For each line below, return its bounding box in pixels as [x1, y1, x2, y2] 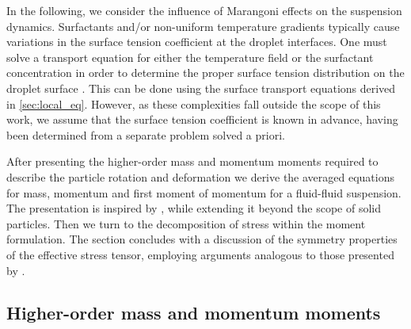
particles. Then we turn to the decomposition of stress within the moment [6, 215, 366, 231]
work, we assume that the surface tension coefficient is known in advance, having [6, 111, 398, 128]
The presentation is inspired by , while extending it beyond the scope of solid [6, 200, 381, 216]
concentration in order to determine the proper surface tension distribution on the [6, 64, 405, 81]
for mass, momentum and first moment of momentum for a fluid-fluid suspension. [6, 184, 401, 201]
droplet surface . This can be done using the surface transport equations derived [6, 79, 396, 96]
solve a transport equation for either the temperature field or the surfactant [6, 48, 374, 65]
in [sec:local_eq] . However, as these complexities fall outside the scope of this [6, 95, 381, 112]
